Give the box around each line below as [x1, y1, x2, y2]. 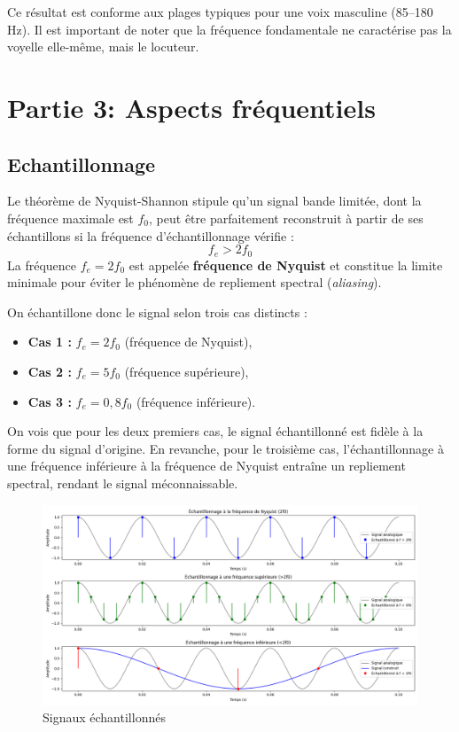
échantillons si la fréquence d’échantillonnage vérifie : [7, 226, 294, 245]
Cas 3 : [27, 392, 72, 410]
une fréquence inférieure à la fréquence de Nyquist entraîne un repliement [7, 456, 406, 475]
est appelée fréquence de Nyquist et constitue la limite [128, 255, 443, 274]
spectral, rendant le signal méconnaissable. [7, 473, 238, 492]
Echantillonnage [7, 150, 156, 177]
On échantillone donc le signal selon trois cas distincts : [7, 302, 307, 321]
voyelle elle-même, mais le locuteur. [7, 37, 199, 56]
